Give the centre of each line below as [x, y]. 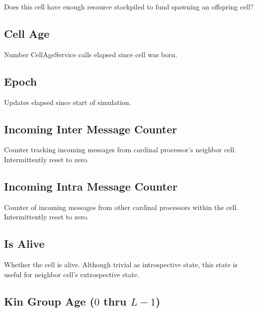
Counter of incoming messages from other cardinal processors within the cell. [121, 207]
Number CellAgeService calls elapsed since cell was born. [91, 54]
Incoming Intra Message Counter [91, 186]
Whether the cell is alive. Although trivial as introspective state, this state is [121, 264]
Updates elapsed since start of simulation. [68, 102]
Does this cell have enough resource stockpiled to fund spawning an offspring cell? [129, 6]
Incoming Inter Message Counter [91, 129]
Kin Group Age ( [49, 301]
